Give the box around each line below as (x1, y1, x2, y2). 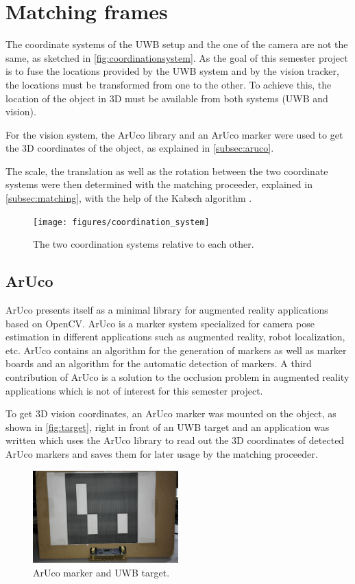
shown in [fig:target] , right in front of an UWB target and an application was (5, 419, 330, 434)
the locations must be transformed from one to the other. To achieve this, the (5, 77, 332, 91)
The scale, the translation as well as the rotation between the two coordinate (5, 163, 328, 178)
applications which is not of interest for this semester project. (5, 383, 263, 397)
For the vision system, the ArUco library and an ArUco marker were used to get (5, 127, 343, 141)
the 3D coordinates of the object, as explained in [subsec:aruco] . (5, 141, 274, 155)
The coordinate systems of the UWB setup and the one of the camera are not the (5, 37, 348, 51)
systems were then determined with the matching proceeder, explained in (5, 177, 313, 191)
